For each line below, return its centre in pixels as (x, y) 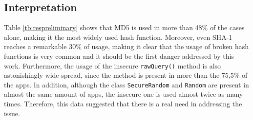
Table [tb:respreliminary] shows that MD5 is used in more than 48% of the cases (124, 27)
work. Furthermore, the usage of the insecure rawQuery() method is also (113, 65)
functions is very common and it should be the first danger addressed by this (119, 56)
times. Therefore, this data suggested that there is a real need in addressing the (123, 104)
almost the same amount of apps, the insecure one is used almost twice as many (124, 94)
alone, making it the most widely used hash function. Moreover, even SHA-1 (118, 37)
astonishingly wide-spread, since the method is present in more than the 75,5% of (126, 75)
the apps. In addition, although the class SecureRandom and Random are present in (126, 84)
